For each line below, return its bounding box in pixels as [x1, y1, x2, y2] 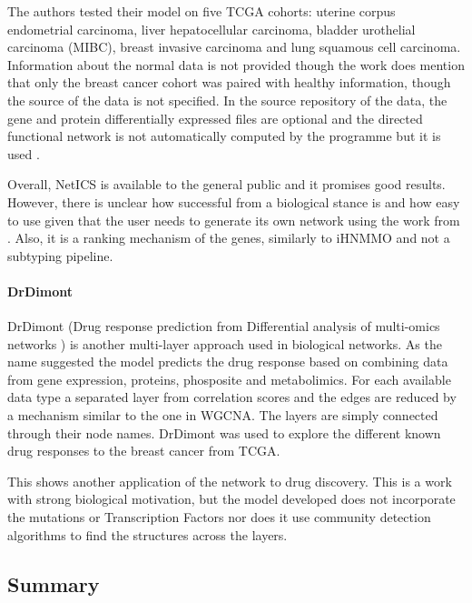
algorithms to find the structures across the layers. [7, 525, 288, 544]
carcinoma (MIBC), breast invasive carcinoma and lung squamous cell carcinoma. [7, 37, 461, 56]
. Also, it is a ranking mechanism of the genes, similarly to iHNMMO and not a [7, 228, 450, 247]
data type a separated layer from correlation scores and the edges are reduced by [7, 387, 457, 407]
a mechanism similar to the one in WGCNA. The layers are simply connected [7, 406, 438, 425]
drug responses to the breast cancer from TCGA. [7, 441, 280, 460]
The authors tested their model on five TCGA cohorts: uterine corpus [7, 2, 396, 20]
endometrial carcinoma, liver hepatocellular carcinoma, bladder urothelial [7, 19, 416, 38]
